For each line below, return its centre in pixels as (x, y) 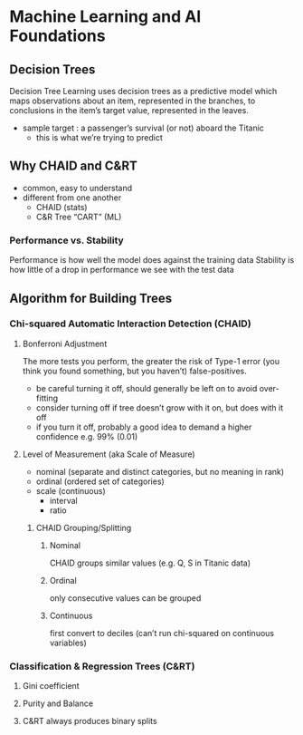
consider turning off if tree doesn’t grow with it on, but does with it (159, 407)
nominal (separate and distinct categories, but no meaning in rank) (160, 471)
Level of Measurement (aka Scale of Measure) (109, 454)
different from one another (72, 198)
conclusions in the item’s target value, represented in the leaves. (129, 110)
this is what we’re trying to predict (99, 137)
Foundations (57, 36)
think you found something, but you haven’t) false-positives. (134, 371)
